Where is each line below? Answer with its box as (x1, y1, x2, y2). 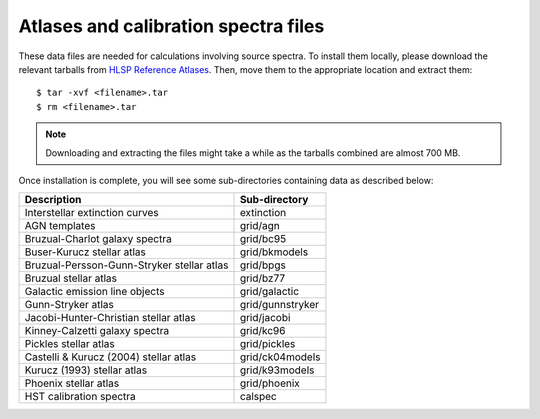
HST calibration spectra (24, 390, 137, 404)
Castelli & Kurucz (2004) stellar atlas (24, 350, 197, 364)
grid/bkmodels (239, 245, 309, 259)
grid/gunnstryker (239, 298, 320, 312)
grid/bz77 (239, 271, 286, 285)
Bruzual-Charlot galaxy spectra (24, 232, 172, 246)
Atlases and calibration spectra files (18, 15, 325, 37)
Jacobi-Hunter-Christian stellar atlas (24, 311, 196, 325)
